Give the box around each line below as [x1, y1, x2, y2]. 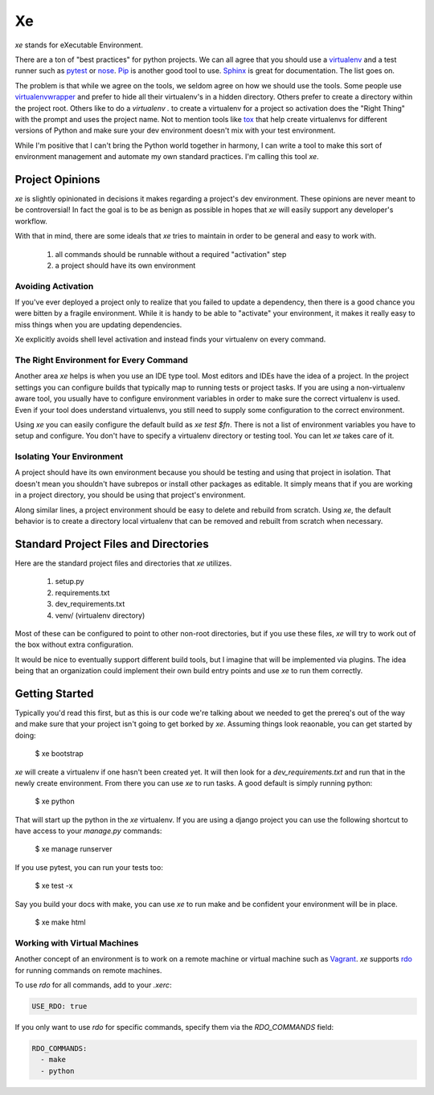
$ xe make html [35, 917, 86, 927]
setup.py [55, 577, 84, 586]
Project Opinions [14, 173, 100, 186]
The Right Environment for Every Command [14, 354, 189, 366]
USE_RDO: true [31, 1001, 88, 1011]
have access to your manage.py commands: [14, 826, 162, 836]
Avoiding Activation [14, 280, 94, 292]
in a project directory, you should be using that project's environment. [14, 490, 246, 500]
